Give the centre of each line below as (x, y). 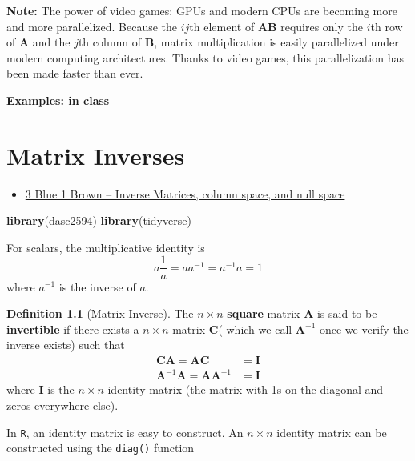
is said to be (347, 313)
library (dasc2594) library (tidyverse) (99, 220)
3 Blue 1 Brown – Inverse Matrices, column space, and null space (185, 193)
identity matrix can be (332, 432)
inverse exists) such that (66, 345)
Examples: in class (58, 100)
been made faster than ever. (75, 73)
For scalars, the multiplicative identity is (106, 247)
